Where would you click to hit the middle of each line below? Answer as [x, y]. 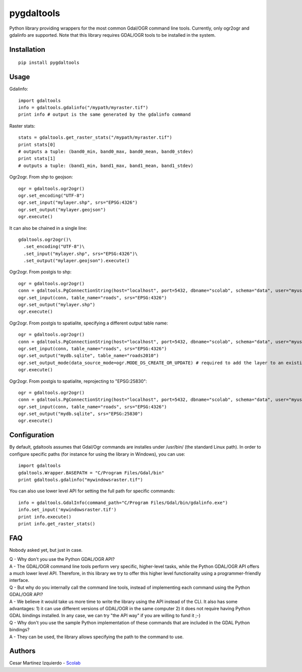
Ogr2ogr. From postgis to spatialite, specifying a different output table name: [89, 323]
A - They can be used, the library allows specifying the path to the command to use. [96, 637]
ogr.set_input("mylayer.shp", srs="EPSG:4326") [78, 203]
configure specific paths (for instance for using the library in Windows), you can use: [97, 454]
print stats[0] [37, 144]
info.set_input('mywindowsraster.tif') [67, 510]
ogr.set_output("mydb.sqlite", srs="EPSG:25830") [81, 414]
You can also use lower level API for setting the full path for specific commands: [92, 491]
